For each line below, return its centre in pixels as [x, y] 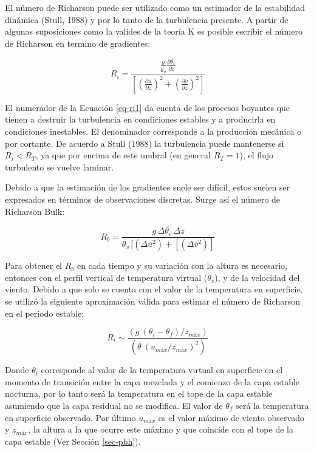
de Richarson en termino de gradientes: [78, 43]
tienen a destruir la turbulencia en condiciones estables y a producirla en [140, 119]
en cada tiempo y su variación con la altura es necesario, [182, 265]
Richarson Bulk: [35, 211]
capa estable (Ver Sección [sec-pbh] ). [73, 441]
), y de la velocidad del [257, 277]
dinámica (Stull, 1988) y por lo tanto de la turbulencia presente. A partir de [147, 19]
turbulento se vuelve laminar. [60, 167]
